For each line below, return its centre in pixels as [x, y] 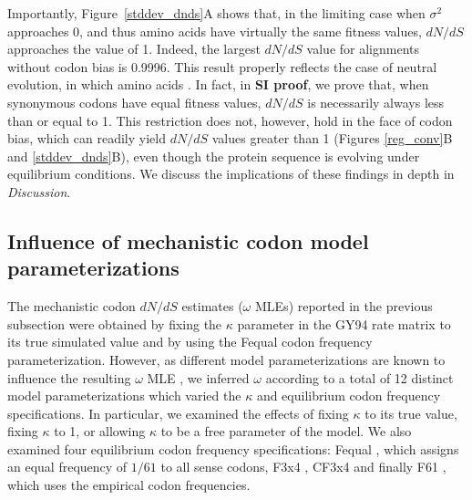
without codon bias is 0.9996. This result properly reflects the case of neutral [222, 66]
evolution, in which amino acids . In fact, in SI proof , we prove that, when [218, 84]
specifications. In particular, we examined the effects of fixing [178, 413]
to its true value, [411, 413]
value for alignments [363, 49]
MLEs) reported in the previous [344, 306]
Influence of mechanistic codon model [188, 240]
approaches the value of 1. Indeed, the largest [134, 49]
